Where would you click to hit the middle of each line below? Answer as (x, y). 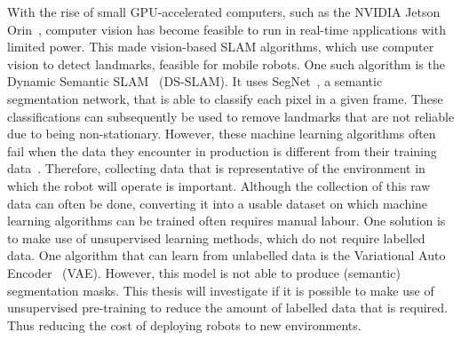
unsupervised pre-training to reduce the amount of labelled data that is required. (227, 308)
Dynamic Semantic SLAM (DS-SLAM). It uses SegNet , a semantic (195, 81)
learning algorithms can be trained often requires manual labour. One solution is (227, 221)
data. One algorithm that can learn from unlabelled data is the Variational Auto (227, 255)
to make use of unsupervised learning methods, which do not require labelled (216, 237)
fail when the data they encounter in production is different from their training (222, 150)
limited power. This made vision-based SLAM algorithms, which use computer (221, 47)
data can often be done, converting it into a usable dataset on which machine (218, 203)
